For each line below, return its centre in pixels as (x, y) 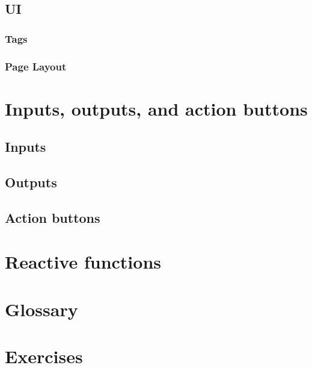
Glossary (41, 309)
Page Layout (36, 66)
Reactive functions (83, 262)
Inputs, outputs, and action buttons (156, 108)
